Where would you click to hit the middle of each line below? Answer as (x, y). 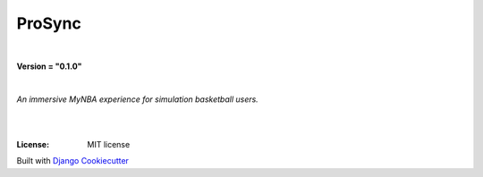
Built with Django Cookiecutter (73, 161)
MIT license (109, 144)
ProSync (49, 23)
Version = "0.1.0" (49, 66)
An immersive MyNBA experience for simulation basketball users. (137, 99)
